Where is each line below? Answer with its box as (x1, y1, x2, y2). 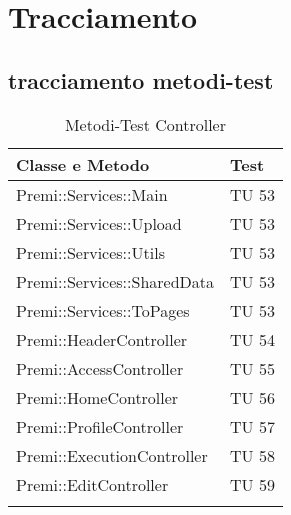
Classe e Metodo (16, 152, 150, 176)
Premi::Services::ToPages (16, 298, 190, 322)
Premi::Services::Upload (16, 211, 182, 235)
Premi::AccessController (16, 356, 184, 380)
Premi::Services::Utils (16, 240, 165, 264)
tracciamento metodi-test (8, 64, 274, 95)
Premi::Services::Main (16, 182, 168, 206)
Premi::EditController (16, 472, 169, 496)
